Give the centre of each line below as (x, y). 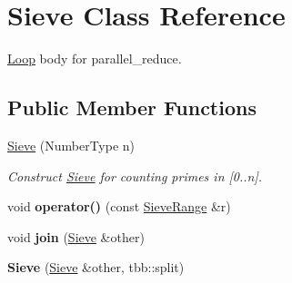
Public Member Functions (132, 107)
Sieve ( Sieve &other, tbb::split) (96, 267)
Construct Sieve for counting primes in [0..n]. (135, 176)
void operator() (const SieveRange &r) (119, 206)
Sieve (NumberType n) (71, 145)
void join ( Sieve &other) (76, 236)
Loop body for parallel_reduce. (95, 59)
